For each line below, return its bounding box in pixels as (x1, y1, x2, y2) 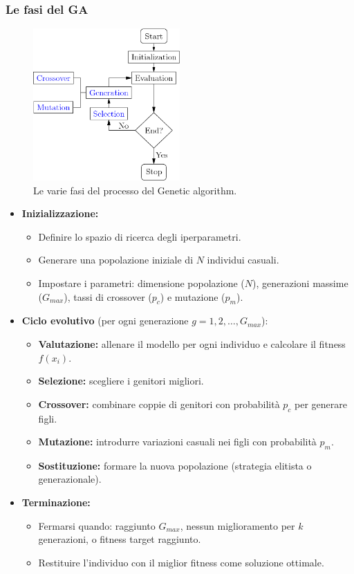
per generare (295, 396, 347, 411)
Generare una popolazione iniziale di (38, 252, 194, 267)
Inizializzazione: (21, 206, 99, 221)
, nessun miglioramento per (180, 518, 295, 533)
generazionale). (38, 472, 102, 486)
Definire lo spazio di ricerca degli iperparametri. (38, 229, 241, 243)
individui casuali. (207, 252, 279, 267)
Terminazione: (21, 495, 91, 510)
